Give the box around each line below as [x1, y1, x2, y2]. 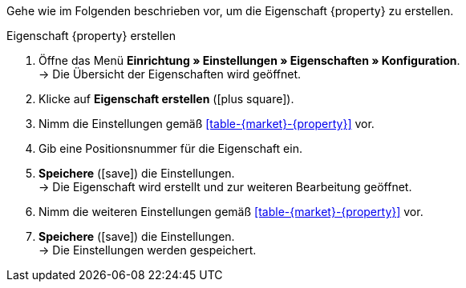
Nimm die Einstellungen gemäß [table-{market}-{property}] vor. [38, 117, 375, 130]
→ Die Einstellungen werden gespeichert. [38, 243, 257, 257]
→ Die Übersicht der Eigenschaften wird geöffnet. [38, 67, 302, 81]
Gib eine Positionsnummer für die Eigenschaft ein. [38, 142, 302, 155]
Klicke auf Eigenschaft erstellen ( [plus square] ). [38, 92, 294, 106]
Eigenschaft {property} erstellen [6, 29, 176, 42]
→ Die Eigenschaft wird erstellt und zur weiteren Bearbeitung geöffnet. [38, 180, 412, 194]
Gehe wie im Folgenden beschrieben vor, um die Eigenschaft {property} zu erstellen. [6, 4, 454, 18]
